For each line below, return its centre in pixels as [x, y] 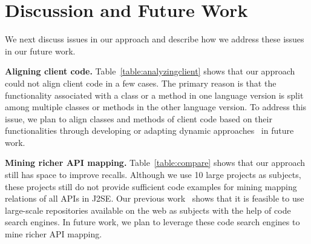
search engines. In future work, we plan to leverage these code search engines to [152, 222]
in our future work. [40, 51]
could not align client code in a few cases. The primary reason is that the [141, 83]
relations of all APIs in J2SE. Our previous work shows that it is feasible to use [155, 198]
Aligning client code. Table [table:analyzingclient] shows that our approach [150, 71]
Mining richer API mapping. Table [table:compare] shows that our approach [155, 163]
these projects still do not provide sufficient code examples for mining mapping [151, 186]
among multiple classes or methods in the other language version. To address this [156, 107]
